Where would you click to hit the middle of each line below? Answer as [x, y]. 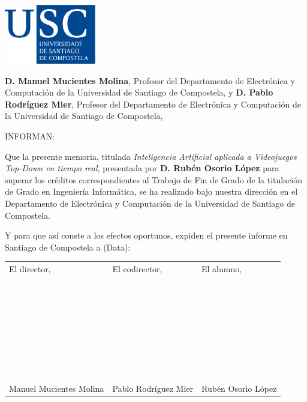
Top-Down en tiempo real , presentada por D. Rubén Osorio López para [142, 168]
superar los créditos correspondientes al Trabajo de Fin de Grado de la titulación [154, 179]
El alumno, [222, 269]
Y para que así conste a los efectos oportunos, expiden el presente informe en [146, 235]
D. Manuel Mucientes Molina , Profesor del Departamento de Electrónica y [150, 80]
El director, [30, 269]
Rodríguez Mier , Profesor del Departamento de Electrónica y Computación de [153, 104]
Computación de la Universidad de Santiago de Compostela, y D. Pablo [139, 92]
